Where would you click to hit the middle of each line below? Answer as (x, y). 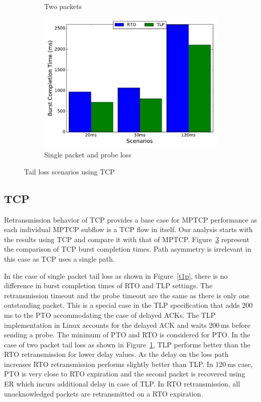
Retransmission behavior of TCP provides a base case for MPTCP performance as (130, 219)
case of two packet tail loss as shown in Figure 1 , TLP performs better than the (127, 344)
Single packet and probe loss (88, 155)
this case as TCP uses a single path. (59, 258)
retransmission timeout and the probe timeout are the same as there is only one (127, 295)
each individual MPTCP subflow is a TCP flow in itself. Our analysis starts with (128, 229)
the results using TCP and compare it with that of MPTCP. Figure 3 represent (127, 239)
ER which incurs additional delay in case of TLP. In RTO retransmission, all (122, 384)
